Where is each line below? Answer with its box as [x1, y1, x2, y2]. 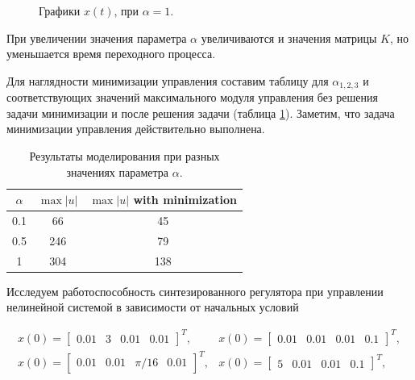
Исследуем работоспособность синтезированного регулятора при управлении [6, 282, 384, 299]
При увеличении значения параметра [6, 29, 187, 46]
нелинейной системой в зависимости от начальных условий [6, 299, 299, 315]
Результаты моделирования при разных [29, 148, 220, 165]
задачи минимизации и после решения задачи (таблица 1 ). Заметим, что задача [6, 104, 395, 121]
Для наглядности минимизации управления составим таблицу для [6, 72, 329, 89]
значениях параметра [66, 163, 168, 180]
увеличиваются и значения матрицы [201, 29, 377, 46]
